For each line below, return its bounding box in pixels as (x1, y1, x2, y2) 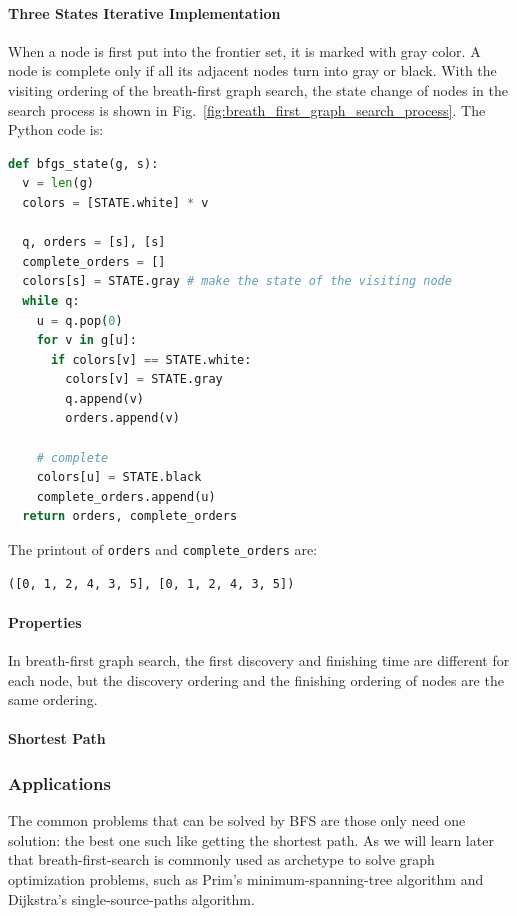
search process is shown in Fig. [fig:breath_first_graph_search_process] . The (8, 99, 486, 120)
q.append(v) (65, 391, 145, 406)
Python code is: (8, 119, 104, 140)
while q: (22, 293, 80, 308)
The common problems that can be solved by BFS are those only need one (8, 810, 466, 831)
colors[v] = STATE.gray (65, 372, 223, 387)
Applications (8, 770, 111, 795)
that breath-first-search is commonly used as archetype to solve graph (8, 849, 435, 870)
